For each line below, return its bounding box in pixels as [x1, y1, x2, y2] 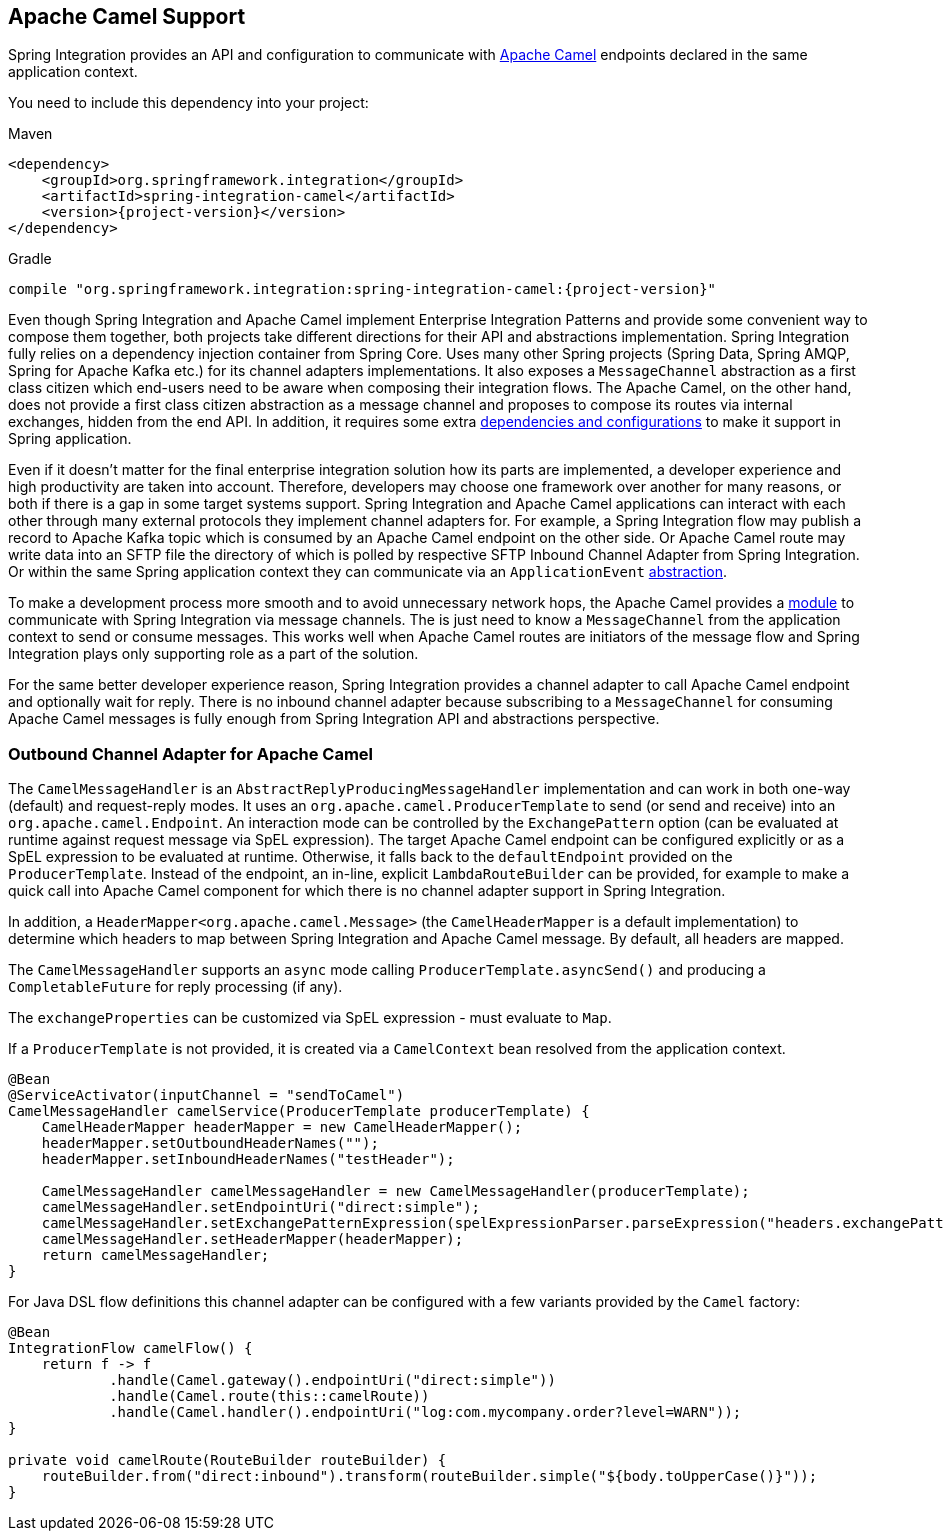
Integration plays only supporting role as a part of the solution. [8, 645, 419, 663]
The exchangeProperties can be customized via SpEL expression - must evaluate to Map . [8, 1009, 612, 1027]
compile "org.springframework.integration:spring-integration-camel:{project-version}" [8, 281, 717, 298]
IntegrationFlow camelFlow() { [8, 1340, 253, 1357]
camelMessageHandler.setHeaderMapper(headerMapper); [41, 1231, 464, 1248]
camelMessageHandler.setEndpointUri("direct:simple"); [41, 1199, 481, 1216]
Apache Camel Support [8, 4, 246, 29]
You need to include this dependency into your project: [8, 94, 369, 112]
